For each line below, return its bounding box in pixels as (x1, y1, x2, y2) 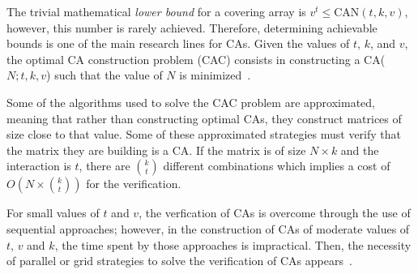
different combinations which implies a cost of (163, 157, 390, 174)
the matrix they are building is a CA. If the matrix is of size (6, 141, 306, 158)
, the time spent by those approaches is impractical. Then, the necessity (54, 236, 412, 253)
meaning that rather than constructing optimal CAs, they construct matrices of (6, 109, 402, 126)
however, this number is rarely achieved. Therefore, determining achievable (6, 19, 377, 36)
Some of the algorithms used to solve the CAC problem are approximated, (6, 93, 375, 110)
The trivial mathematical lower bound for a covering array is (6, 3, 306, 19)
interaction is (6, 157, 71, 174)
